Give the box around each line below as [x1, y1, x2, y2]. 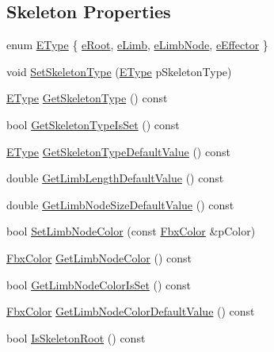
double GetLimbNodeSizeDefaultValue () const [6, 196, 234, 212]
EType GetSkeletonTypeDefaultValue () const [6, 143, 230, 159]
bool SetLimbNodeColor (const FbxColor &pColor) [6, 223, 256, 239]
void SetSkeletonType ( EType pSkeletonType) [6, 63, 232, 79]
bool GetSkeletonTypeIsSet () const [6, 116, 180, 132]
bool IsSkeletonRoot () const [6, 329, 146, 346]
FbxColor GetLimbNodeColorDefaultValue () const [6, 303, 255, 319]
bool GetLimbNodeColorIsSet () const [6, 276, 192, 293]
